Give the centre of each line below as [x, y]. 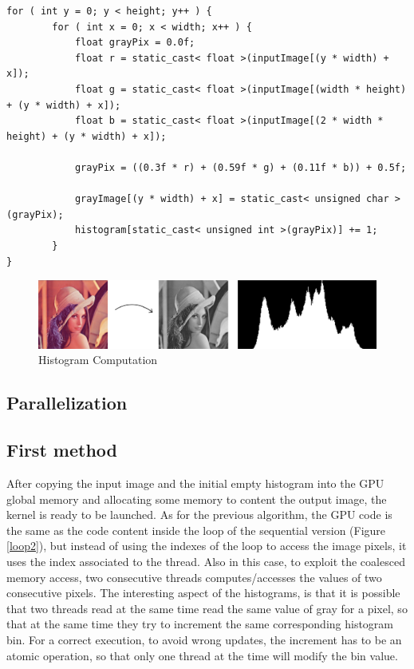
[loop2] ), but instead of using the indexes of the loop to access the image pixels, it [207, 546]
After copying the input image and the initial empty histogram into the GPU [195, 483]
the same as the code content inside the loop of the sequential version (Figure [196, 530]
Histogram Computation [98, 360]
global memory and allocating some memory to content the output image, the [197, 499]
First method [62, 450]
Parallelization [67, 403]
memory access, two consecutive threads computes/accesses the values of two [194, 577]
